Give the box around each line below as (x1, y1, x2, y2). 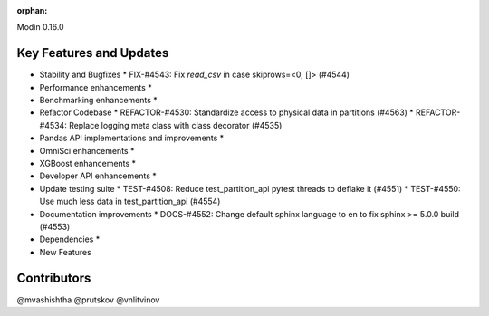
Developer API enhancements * (39, 170, 158, 181)
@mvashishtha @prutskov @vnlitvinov (16, 294, 160, 305)
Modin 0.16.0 (16, 22, 64, 33)
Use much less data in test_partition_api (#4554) (39, 196, 221, 207)
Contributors (16, 270, 91, 285)
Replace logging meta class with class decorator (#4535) (68, 120, 283, 130)
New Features (39, 246, 92, 257)
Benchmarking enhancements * (39, 95, 158, 106)
